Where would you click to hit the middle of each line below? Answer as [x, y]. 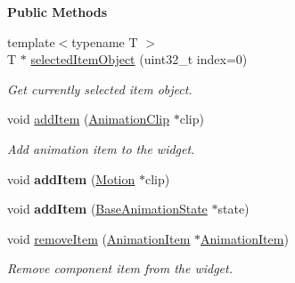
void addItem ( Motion [71, 178]
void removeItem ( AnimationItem [99, 238]
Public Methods [57, 12]
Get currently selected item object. [100, 89]
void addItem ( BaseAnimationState [107, 209]
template [31, 41]
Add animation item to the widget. [101, 148]
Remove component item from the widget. [120, 268]
